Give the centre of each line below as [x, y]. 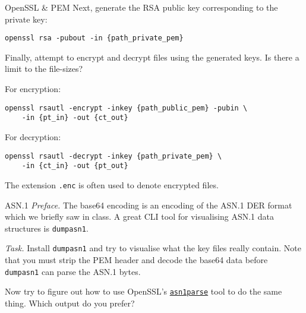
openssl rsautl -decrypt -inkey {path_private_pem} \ [113, 156]
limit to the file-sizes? [44, 69]
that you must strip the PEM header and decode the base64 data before [136, 260]
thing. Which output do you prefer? [70, 303]
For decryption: [33, 136]
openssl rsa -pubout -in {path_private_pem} [94, 38]
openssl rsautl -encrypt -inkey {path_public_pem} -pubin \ [126, 108]
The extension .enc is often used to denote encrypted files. [112, 184]
